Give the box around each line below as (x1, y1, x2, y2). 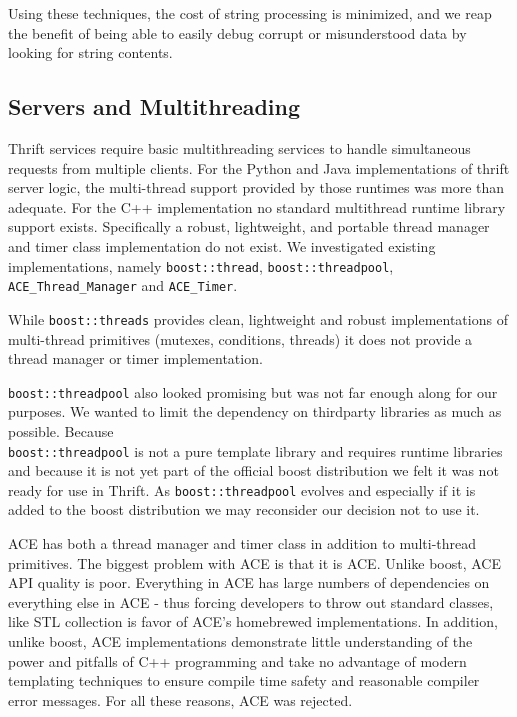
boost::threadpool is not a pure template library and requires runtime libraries (8, 440, 503, 461)
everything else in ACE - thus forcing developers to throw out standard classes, (8, 591, 494, 612)
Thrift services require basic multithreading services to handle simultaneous (8, 137, 471, 158)
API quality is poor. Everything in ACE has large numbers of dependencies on (8, 572, 490, 593)
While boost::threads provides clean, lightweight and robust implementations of (8, 308, 508, 329)
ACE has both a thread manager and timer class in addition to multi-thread (8, 533, 477, 554)
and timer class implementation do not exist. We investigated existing (8, 235, 436, 256)
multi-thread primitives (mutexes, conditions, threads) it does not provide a (8, 328, 473, 349)
